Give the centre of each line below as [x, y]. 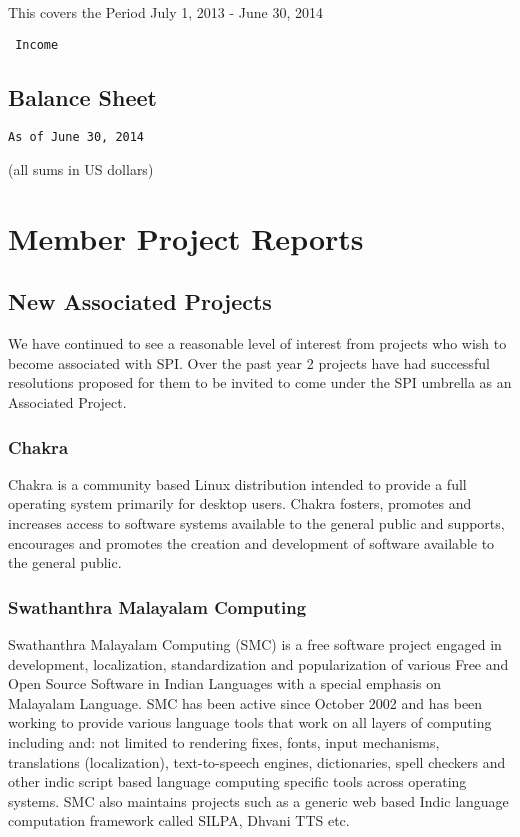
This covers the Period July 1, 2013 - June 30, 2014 [166, 12]
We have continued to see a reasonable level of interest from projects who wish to [257, 343]
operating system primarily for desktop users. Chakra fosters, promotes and [240, 503]
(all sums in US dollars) [81, 169]
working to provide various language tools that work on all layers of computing [250, 722]
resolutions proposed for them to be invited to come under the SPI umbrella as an [260, 382]
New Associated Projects [140, 301]
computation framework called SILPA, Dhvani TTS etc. [179, 820]
